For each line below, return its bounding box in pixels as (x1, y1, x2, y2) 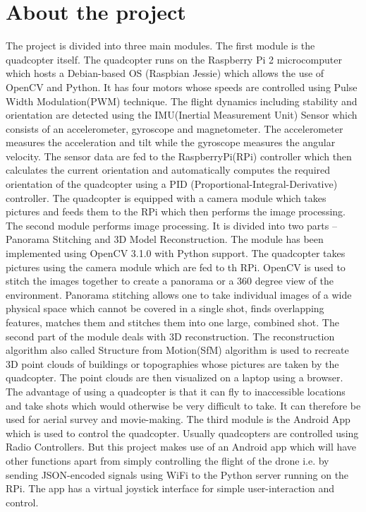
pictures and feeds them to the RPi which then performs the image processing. (6, 204, 346, 219)
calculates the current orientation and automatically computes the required (6, 162, 331, 177)
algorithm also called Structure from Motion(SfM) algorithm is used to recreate (6, 343, 349, 357)
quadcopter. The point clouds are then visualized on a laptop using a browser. (6, 370, 343, 385)
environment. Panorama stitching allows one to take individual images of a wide (6, 287, 352, 302)
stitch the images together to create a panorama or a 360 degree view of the (6, 273, 334, 288)
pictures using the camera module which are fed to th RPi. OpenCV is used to (6, 259, 346, 274)
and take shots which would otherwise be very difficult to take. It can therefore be (6, 398, 361, 412)
